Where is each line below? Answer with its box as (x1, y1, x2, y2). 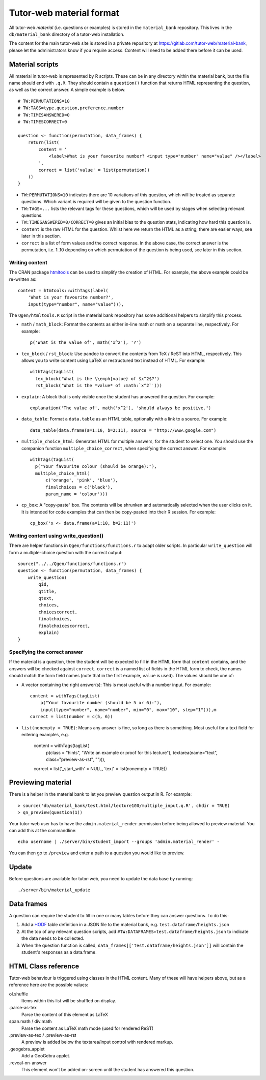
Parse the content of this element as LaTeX (21, 1011, 108, 1018)
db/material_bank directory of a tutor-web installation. (9, 31, 125, 37)
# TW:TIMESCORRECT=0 (18, 119, 67, 124)
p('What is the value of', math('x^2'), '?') (30, 340, 142, 345)
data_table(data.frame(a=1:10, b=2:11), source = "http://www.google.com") (30, 427, 216, 433)
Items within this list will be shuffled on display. (21, 998, 116, 1003)
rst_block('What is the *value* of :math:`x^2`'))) (35, 383, 162, 389)
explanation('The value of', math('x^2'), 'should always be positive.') (30, 405, 212, 411)
